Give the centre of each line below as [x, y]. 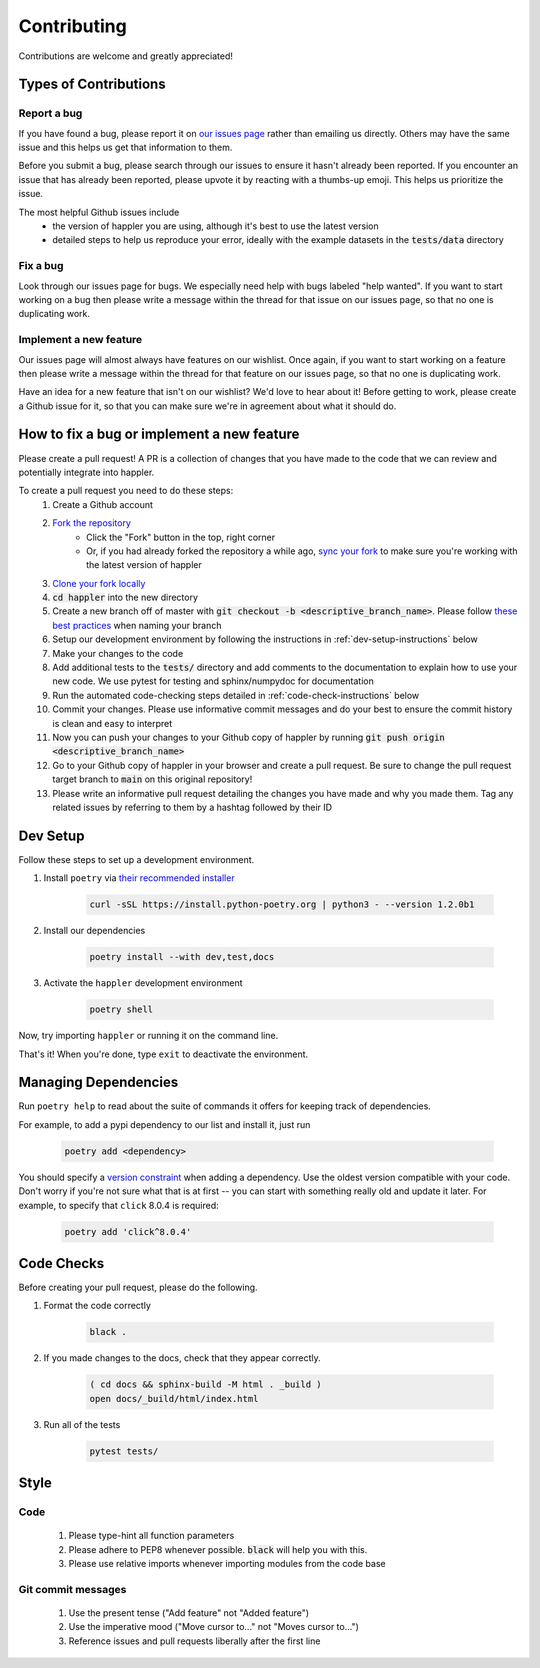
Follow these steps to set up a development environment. [136, 859]
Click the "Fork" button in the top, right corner [181, 537]
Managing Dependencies [98, 1082]
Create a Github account [103, 504]
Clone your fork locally [99, 583]
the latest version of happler [144, 565]
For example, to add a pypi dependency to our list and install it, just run [164, 1124]
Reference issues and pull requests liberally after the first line [194, 1641]
